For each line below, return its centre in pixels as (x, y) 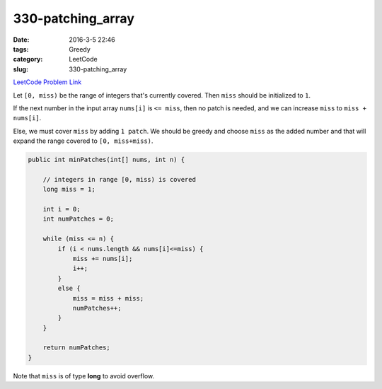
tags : (21, 49)
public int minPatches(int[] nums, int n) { (106, 160)
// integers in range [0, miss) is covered (119, 179)
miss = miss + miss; (108, 298)
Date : (21, 40)
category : (28, 59)
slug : (21, 69)
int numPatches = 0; (79, 219)
